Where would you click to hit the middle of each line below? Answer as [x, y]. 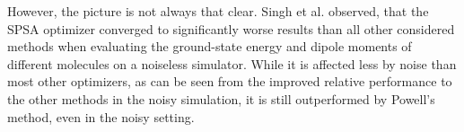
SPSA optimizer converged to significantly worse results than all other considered [231, 28]
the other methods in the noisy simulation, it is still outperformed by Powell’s [221, 98]
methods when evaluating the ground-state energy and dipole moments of [210, 46]
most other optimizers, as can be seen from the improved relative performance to [230, 81]
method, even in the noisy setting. [101, 116]
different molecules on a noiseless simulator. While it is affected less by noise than [232, 63]
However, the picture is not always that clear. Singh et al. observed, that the [218, 11]
